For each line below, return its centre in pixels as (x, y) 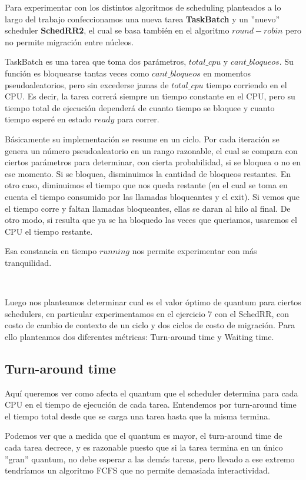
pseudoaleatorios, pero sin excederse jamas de (87, 84)
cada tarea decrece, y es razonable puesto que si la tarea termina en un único (144, 447)
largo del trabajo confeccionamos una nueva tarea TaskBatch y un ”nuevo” (142, 19)
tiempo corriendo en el (247, 84)
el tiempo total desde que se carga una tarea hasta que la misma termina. (138, 416)
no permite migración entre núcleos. (69, 41)
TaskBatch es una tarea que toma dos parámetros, (96, 61)
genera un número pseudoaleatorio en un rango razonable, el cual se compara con (151, 150)
